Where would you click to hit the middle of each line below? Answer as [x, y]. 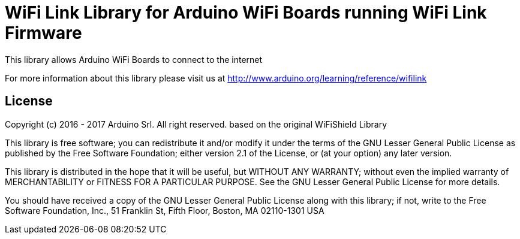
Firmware [43, 33]
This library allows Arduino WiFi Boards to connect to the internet [134, 59]
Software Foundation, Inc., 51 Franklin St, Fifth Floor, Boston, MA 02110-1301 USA [165, 210]
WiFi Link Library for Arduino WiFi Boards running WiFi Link [246, 13]
